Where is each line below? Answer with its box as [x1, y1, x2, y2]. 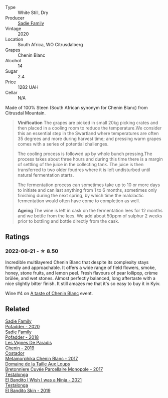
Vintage [5, 26, 22, 32]
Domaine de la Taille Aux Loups [5, 361, 70, 367]
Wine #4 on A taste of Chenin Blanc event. [5, 290, 93, 296]
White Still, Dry [18, 10, 49, 16]
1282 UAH [18, 84, 39, 90]
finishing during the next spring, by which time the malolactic [17, 193, 144, 198]
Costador [5, 350, 25, 356]
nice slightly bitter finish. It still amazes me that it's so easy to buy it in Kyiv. [5, 281, 160, 287]
